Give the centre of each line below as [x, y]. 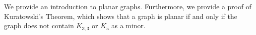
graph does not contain [39, 26]
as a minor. [128, 26]
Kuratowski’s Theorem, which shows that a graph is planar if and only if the [121, 16]
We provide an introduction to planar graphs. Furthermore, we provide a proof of [128, 6]
